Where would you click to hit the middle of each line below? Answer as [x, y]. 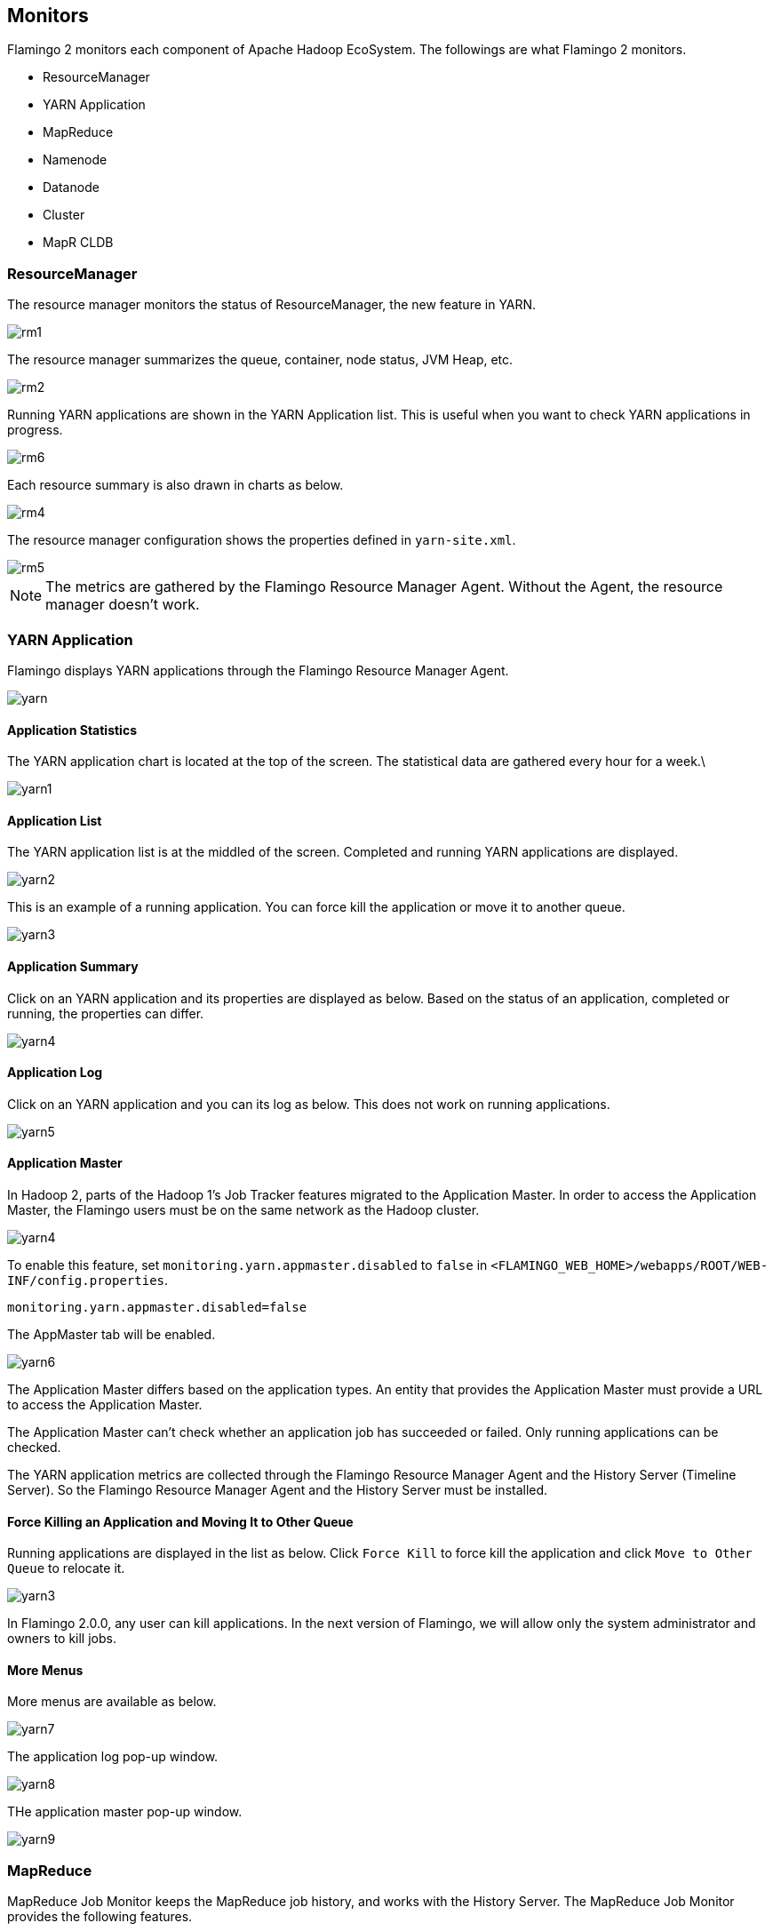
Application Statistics [72, 730]
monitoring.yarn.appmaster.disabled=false [157, 1308]
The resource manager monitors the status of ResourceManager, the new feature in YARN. [272, 305]
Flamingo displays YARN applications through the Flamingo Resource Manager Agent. [258, 670]
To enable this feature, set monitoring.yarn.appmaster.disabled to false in [247, 1265]
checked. [34, 1448]
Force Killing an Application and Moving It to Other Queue [180, 1521]
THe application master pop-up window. [125, 1812]
